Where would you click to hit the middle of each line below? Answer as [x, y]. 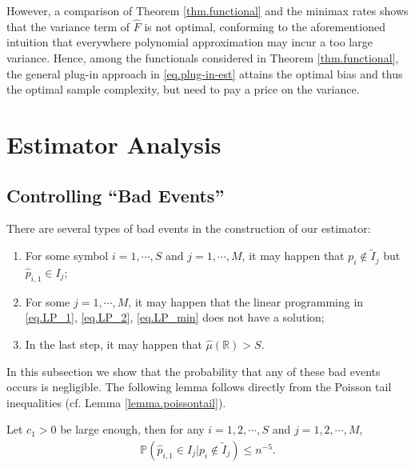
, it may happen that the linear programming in [246, 301]
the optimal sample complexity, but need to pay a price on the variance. [183, 89]
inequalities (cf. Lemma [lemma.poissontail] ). [116, 402]
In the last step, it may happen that [114, 344]
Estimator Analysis [114, 144]
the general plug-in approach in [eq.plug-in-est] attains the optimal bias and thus [205, 73]
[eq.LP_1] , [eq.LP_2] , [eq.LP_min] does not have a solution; [175, 317]
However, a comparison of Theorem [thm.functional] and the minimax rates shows [207, 10]
